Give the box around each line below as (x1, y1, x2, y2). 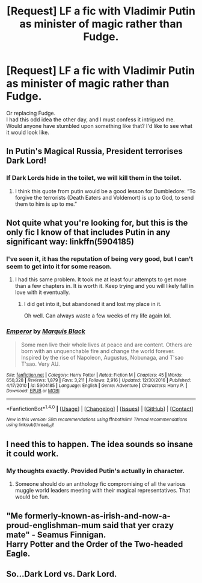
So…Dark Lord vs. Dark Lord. (6, 569, 117, 579)
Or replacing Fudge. (6, 109, 56, 116)
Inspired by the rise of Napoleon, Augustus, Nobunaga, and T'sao (20, 354, 184, 361)
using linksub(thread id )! (6, 422, 55, 429)
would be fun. (14, 493, 50, 500)
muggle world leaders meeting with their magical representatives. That (14, 487, 191, 494)
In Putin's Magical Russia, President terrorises (6, 146, 183, 156)
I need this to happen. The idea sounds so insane (6, 439, 194, 449)
